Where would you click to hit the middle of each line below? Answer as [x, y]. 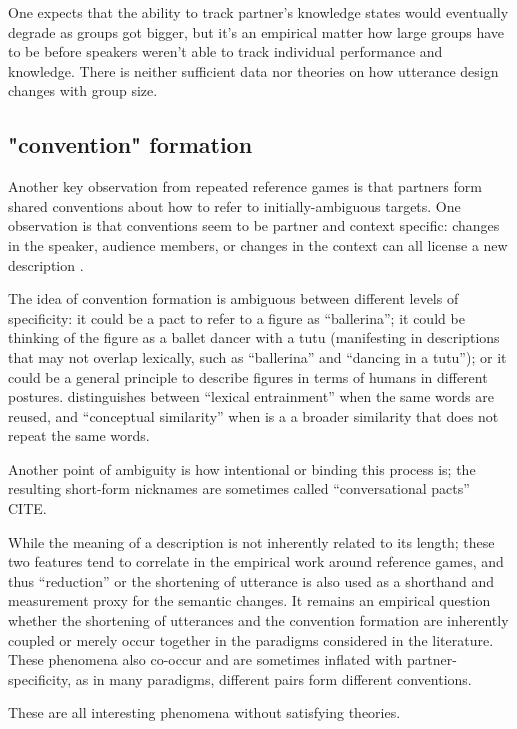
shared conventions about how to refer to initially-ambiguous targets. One [234, 205]
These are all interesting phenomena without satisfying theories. [204, 712]
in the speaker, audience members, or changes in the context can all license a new [258, 244]
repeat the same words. [79, 435]
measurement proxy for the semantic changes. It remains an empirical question [249, 600]
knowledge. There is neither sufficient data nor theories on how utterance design [253, 70]
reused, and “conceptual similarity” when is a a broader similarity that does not [253, 415]
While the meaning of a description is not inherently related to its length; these [251, 541]
